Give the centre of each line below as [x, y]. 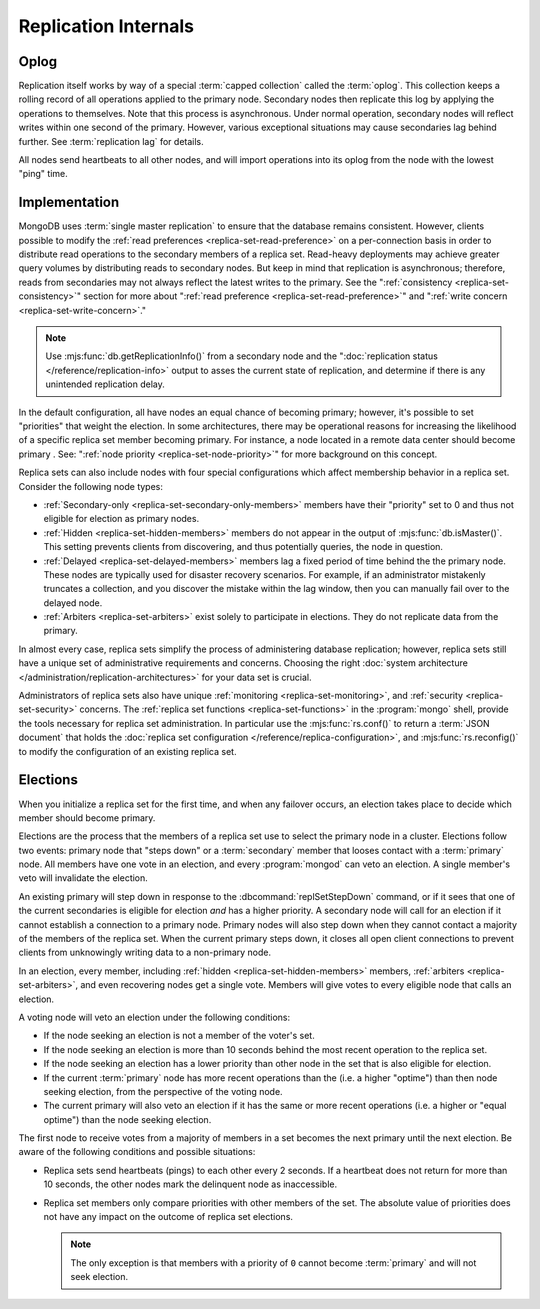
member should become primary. [87, 817]
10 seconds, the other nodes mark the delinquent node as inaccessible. [190, 1184]
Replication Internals [106, 26]
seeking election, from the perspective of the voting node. [163, 1091]
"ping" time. [43, 174]
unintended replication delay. [105, 384]
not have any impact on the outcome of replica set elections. [168, 1217]
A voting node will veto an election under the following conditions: [154, 1017]
